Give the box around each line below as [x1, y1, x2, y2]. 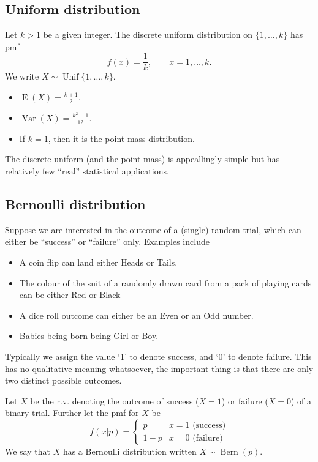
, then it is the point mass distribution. [48, 132, 195, 144]
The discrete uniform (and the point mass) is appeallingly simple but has [5, 152, 280, 165]
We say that [5, 444, 50, 457]
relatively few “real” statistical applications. [5, 164, 169, 177]
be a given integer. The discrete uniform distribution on [43, 28, 253, 41]
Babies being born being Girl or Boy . [19, 329, 159, 342]
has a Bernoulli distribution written [62, 444, 197, 457]
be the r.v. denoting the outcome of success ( [30, 394, 199, 407]
